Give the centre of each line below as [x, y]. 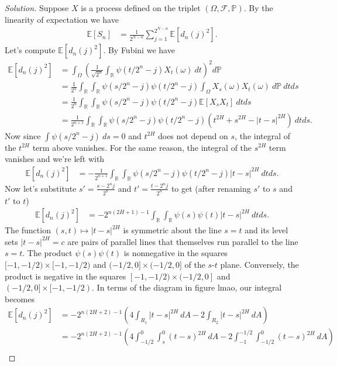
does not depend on [193, 135]
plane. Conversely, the [259, 265]
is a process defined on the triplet [141, 8]
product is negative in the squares [66, 276]
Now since [23, 135]
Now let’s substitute [41, 188]
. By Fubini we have [139, 50]
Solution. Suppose [37, 8]
